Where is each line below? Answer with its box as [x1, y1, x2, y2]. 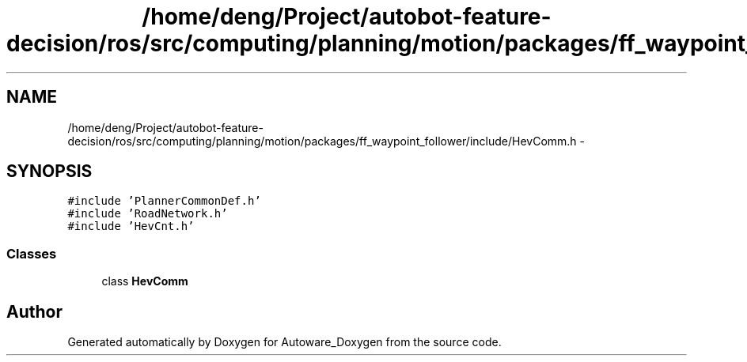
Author [6, 301, 63, 322]
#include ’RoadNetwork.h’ [67, 207, 228, 221]
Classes [6, 245, 57, 262]
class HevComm [101, 274, 188, 288]
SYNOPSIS [6, 161, 93, 182]
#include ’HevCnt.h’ [67, 220, 195, 233]
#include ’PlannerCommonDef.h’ [67, 194, 261, 208]
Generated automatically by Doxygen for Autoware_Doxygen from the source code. [67, 335, 502, 349]
